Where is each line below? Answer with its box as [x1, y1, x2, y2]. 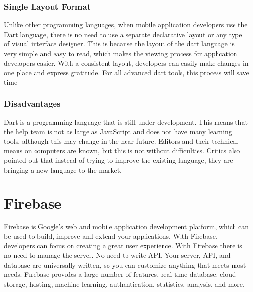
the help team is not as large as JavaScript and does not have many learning [4, 126, 232, 136]
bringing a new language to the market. [4, 164, 122, 175]
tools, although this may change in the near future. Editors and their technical [4, 136, 238, 146]
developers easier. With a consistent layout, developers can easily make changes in [4, 58, 249, 68]
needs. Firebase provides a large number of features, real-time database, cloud [4, 269, 236, 279]
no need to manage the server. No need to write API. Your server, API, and [4, 250, 231, 260]
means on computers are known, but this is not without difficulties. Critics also [4, 145, 240, 156]
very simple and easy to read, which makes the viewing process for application [4, 48, 237, 58]
